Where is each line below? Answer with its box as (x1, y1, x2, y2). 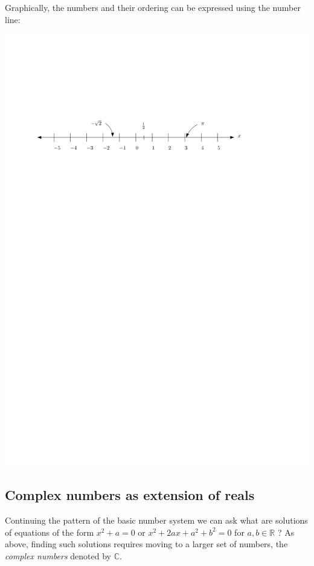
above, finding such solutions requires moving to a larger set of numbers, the (5, 538, 288, 550)
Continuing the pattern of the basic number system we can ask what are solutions (5, 514, 308, 527)
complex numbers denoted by (5, 549, 111, 562)
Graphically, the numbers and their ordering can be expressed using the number (5, 1, 301, 13)
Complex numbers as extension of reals (5, 485, 255, 504)
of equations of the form (5, 525, 94, 538)
